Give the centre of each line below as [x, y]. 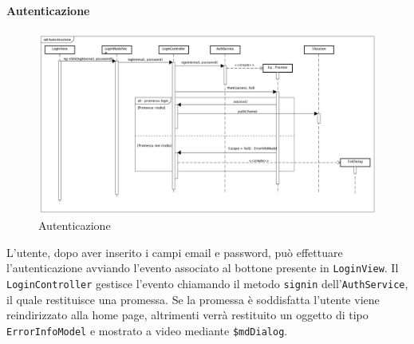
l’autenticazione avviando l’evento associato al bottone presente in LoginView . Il [203, 268]
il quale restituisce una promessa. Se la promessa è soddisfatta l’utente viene [193, 299]
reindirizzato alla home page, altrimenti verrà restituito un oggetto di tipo [187, 315]
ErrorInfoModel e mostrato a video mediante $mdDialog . [147, 330]
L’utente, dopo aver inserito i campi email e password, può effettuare [175, 252]
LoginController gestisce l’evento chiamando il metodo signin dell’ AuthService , [207, 284]
